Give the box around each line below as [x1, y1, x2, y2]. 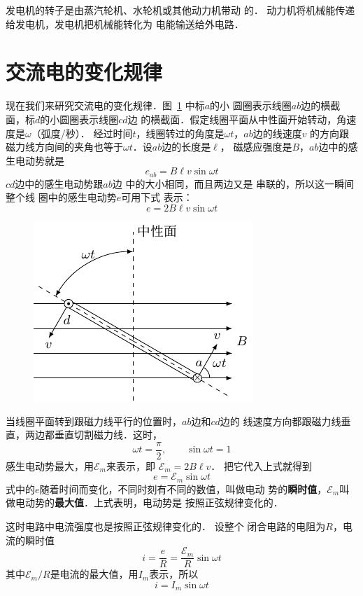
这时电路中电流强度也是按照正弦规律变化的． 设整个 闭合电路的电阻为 [6, 519, 326, 533]
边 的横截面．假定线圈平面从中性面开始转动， [127, 111, 337, 126]
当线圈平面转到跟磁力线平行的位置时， [6, 413, 182, 428]
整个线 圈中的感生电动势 [6, 190, 117, 205]
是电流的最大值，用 [50, 567, 138, 581]
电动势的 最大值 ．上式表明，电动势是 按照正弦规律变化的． [15, 495, 283, 510]
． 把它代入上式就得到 [211, 458, 312, 473]
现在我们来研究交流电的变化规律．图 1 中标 [6, 98, 205, 113]
